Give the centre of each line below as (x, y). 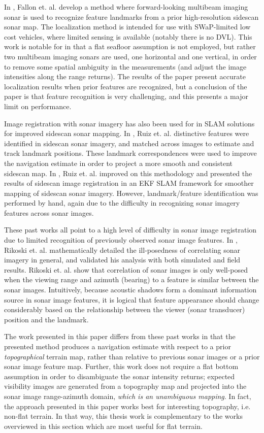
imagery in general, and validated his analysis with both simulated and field (122, 260)
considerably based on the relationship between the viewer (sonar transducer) (125, 309)
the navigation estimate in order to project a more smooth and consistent (119, 163)
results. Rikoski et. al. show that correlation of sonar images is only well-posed (126, 269)
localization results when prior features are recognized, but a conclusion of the (126, 86)
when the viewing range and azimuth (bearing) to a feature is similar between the (131, 279)
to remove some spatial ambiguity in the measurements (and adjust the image (125, 66)
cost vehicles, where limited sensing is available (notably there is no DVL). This (128, 36)
